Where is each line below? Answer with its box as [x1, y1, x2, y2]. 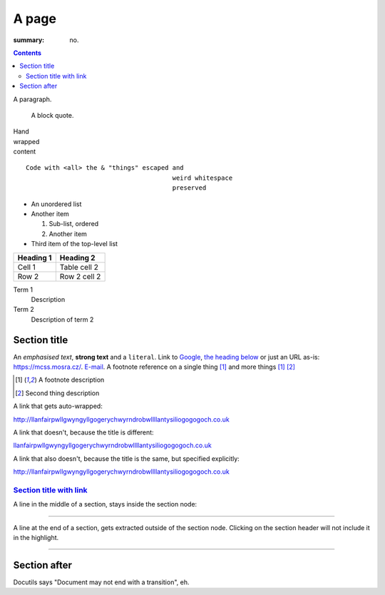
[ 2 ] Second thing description [15, 389, 100, 397]
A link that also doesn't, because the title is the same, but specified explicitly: [13, 454, 240, 463]
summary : [13, 36, 45, 44]
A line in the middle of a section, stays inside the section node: [13, 500, 197, 509]
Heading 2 [59, 253, 96, 263]
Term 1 [13, 285, 34, 294]
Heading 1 [17, 253, 52, 263]
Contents [13, 49, 42, 57]
